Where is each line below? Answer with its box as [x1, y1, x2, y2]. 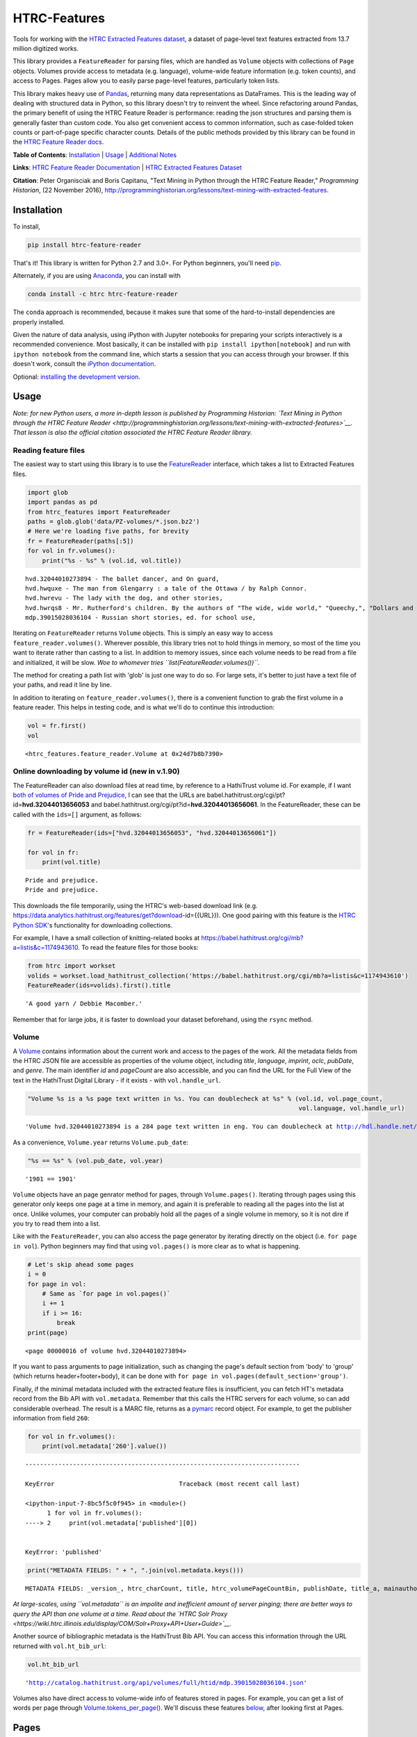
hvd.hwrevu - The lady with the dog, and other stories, [25, 594, 224, 602]
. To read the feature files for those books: [77, 944, 199, 952]
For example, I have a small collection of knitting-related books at [13, 933, 200, 941]
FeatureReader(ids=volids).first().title [27, 982, 171, 989]
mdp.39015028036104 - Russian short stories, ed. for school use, [25, 614, 256, 622]
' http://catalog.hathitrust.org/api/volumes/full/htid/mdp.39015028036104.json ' [25, 1679, 308, 1686]
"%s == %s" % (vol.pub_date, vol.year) [27, 1157, 163, 1164]
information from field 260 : [13, 1414, 90, 1422]
